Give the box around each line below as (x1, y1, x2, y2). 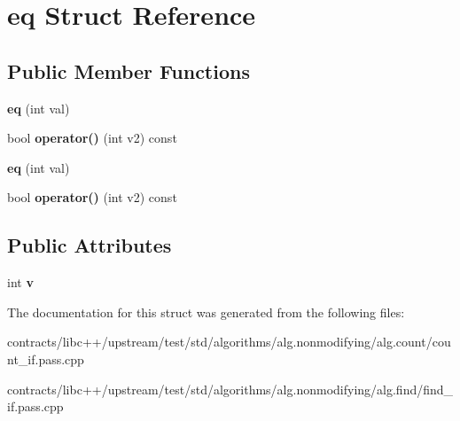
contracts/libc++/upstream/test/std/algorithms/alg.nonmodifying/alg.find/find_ (7, 379, 454, 398)
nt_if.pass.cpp (7, 349, 84, 368)
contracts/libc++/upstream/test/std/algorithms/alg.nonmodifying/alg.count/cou (7, 332, 451, 351)
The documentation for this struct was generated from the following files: (7, 302, 405, 321)
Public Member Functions (7, 57, 250, 84)
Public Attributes (7, 231, 172, 259)
